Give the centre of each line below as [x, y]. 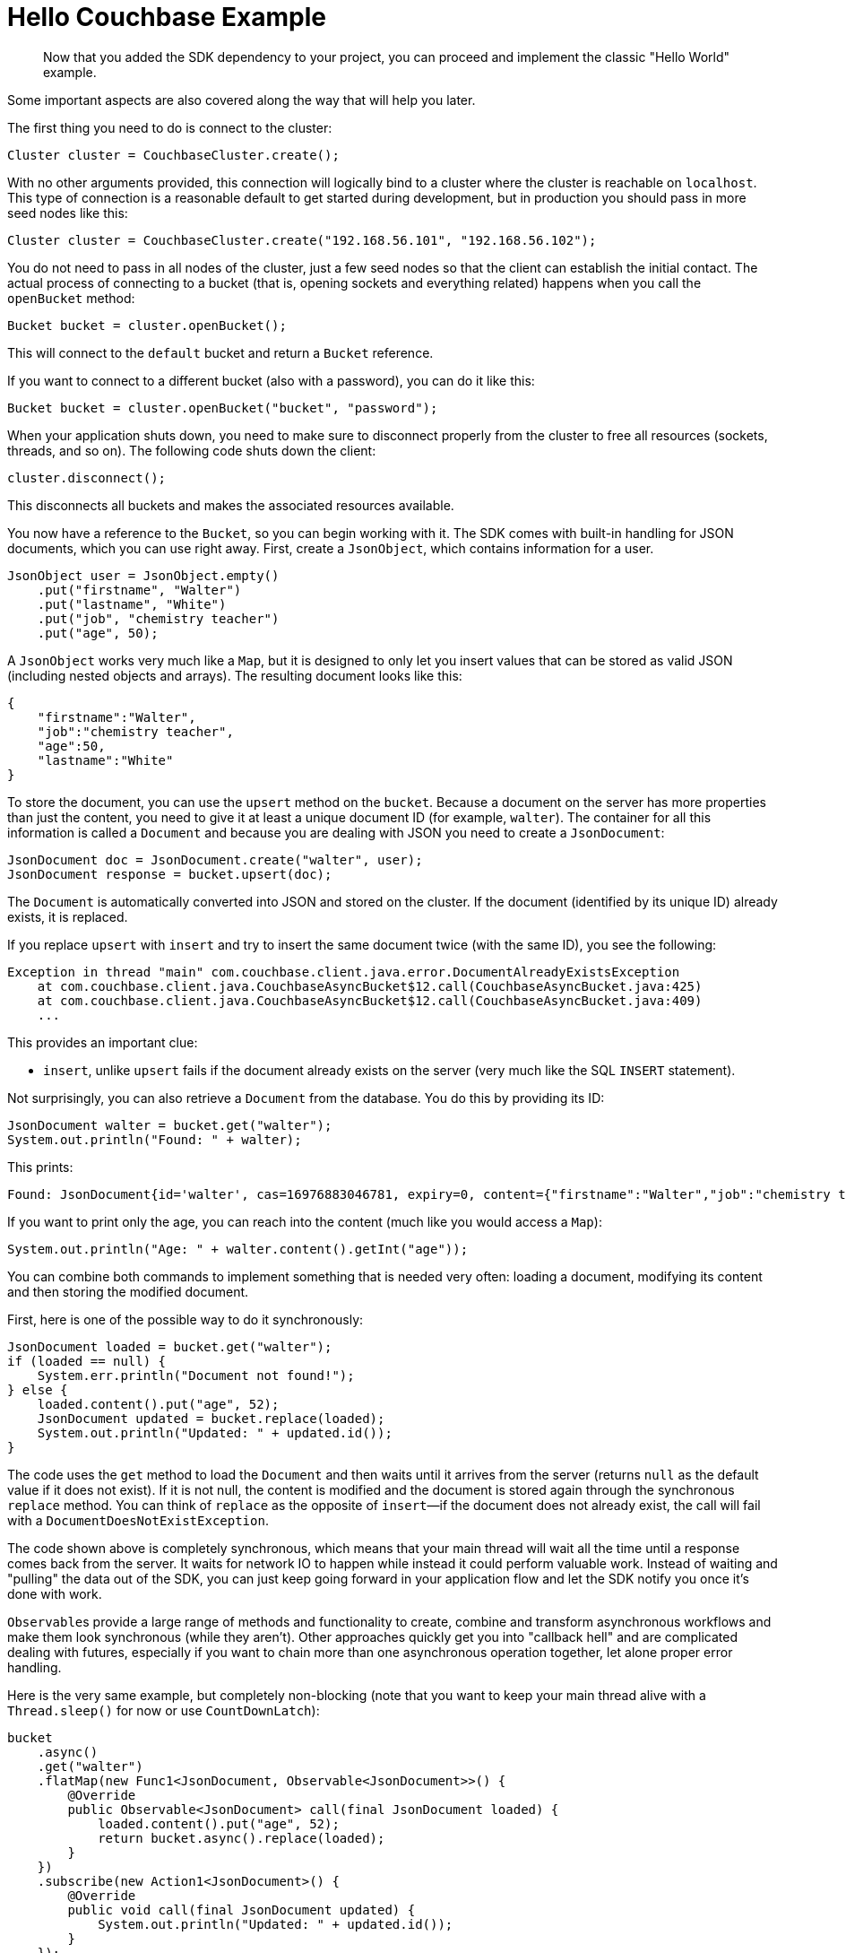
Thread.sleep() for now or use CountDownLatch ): [164, 1710]
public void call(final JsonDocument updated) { [242, 1910]
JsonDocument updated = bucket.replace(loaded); [211, 1418]
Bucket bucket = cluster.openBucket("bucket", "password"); [223, 408]
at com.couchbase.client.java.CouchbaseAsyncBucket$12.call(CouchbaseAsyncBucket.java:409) [370, 1000]
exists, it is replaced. [68, 916]
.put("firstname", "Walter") [139, 590]
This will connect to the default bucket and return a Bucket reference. [220, 352]
